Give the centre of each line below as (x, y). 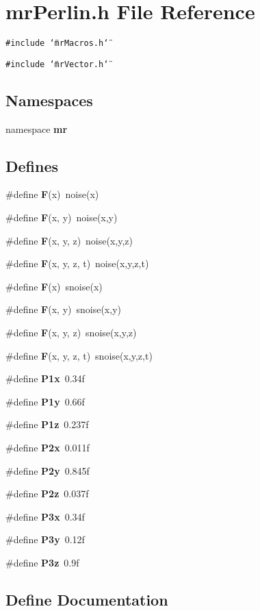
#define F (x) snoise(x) (54, 286)
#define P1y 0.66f (45, 401)
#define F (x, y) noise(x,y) (62, 217)
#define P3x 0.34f (45, 516)
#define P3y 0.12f (45, 539)
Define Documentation (87, 599)
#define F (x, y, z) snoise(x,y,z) (71, 332)
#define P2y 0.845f (48, 470)
